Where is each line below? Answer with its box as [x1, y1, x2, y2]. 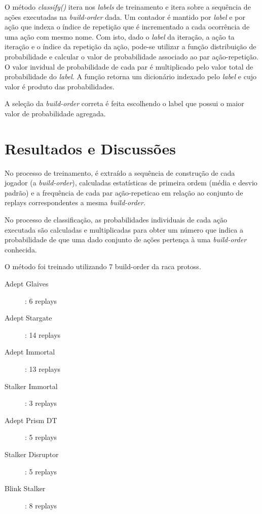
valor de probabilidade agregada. [5, 108, 106, 118]
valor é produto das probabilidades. [5, 81, 115, 91]
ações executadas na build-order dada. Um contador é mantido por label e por [5, 11, 245, 22]
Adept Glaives [5, 278, 49, 288]
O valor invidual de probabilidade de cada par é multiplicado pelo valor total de [5, 61, 253, 72]
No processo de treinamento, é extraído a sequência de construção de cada [5, 167, 235, 178]
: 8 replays [25, 500, 57, 510]
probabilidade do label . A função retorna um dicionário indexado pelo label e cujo [5, 71, 256, 82]
